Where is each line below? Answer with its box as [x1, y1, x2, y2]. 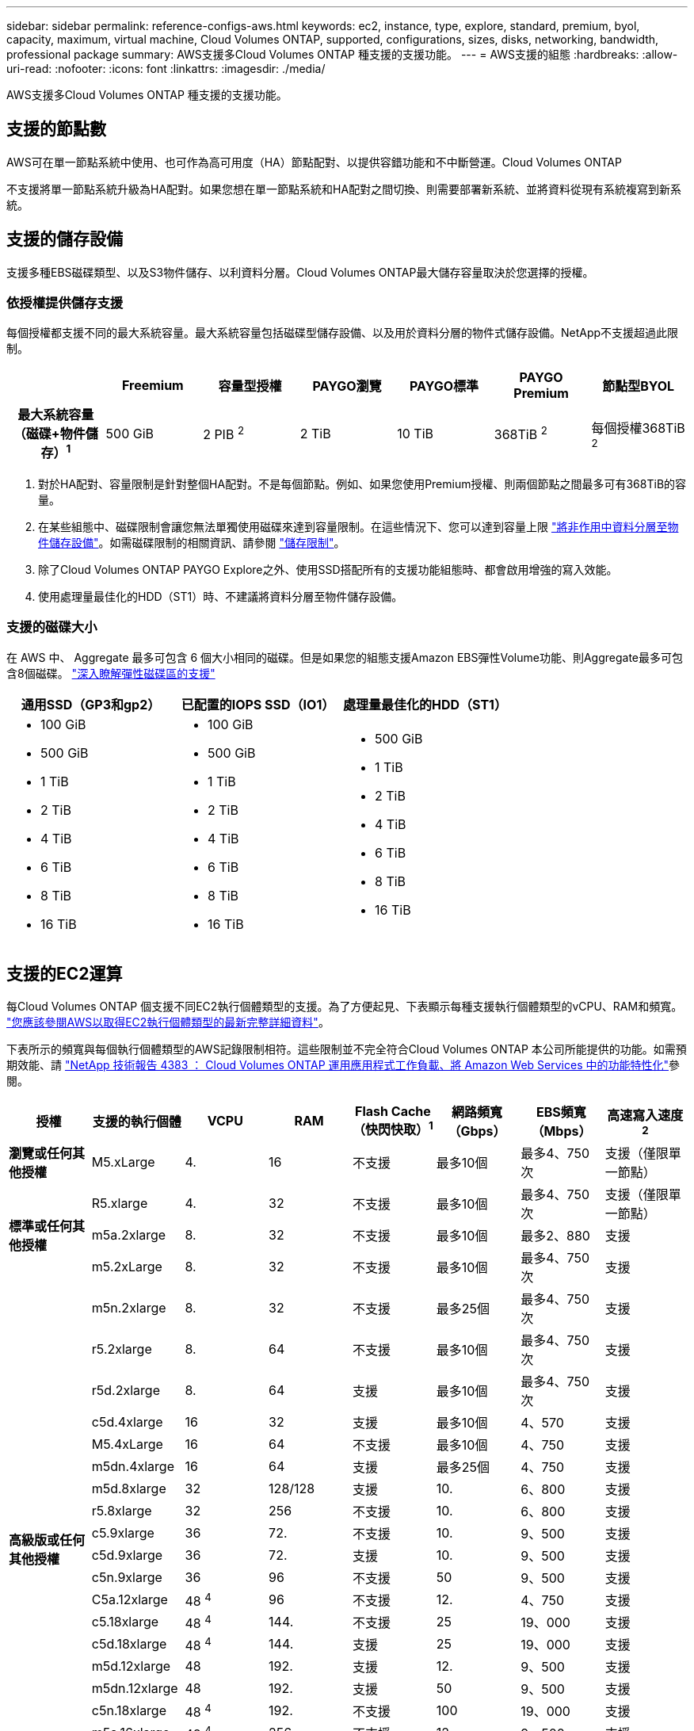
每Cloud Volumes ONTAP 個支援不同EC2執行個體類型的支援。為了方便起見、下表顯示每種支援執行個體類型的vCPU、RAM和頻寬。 [6, 999, 683, 1014]
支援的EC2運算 [6, 963, 123, 984]
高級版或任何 [9, 1532, 86, 1549]
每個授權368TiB [591, 419, 685, 436]
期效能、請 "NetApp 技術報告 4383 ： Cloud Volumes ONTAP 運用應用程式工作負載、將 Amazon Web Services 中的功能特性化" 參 [6, 1058, 681, 1072]
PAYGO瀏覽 [312, 378, 382, 395]
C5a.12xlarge [91, 1592, 168, 1608]
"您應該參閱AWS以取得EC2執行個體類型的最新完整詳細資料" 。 [6, 1015, 330, 1030]
